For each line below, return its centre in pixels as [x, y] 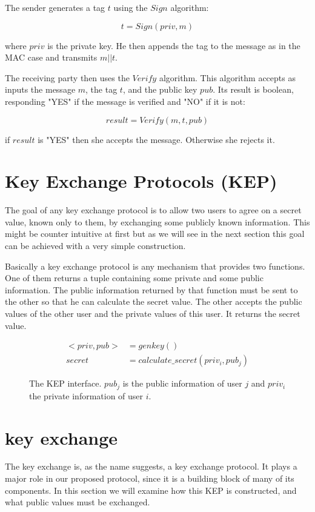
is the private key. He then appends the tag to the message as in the [174, 45]
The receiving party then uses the [67, 77]
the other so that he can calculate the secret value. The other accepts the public [154, 301]
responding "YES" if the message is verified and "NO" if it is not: [125, 101]
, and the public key [160, 89]
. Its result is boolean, [253, 89]
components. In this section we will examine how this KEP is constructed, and [151, 490]
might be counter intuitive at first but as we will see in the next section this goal [155, 234]
